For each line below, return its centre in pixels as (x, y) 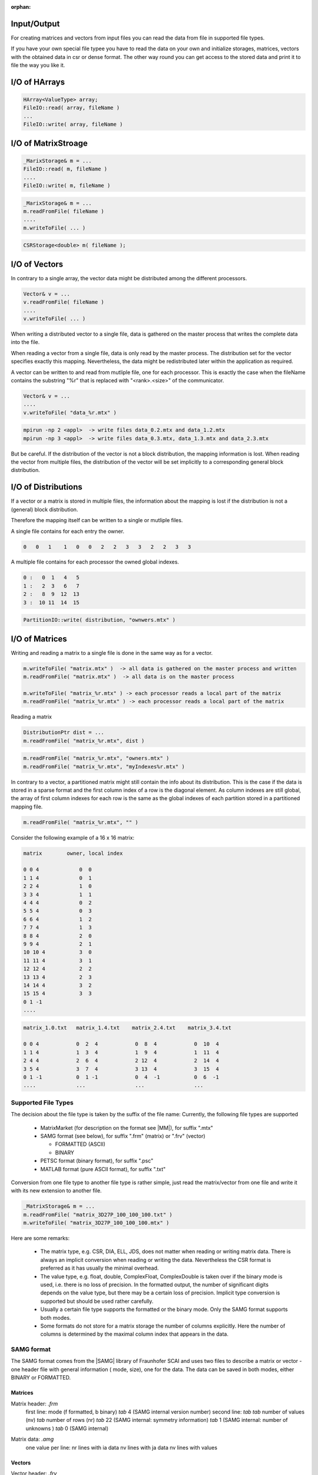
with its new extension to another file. (57, 1191)
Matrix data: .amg (32, 1439)
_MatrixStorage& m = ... (59, 1206)
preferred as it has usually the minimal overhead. (100, 1268)
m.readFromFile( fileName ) (64, 211)
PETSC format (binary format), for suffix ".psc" (97, 1161)
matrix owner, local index (73, 853)
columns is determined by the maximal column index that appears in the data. (135, 1334)
